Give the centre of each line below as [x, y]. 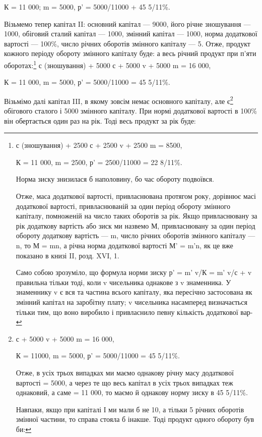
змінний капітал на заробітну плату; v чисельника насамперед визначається [132, 302]
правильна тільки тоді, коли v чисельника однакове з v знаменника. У [123, 282]
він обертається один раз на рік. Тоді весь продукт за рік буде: [100, 120]
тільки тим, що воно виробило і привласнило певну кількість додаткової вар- [134, 312]
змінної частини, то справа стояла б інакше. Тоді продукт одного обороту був [135, 419]
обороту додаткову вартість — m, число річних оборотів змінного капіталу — [136, 235]
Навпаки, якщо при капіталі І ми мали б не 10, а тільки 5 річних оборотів [130, 409]
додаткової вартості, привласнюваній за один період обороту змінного [123, 206]
